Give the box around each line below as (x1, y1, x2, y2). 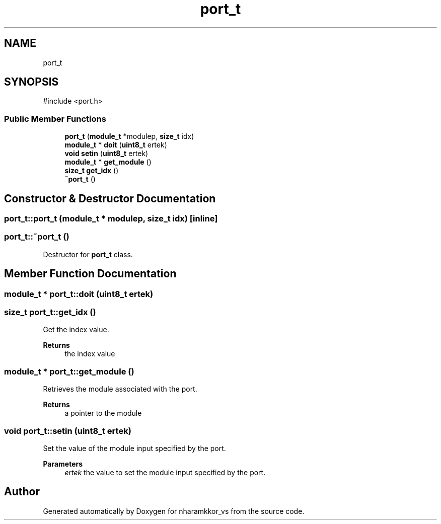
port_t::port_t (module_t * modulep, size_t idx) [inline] (4, 213, 218, 224)
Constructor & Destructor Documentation (4, 192, 216, 205)
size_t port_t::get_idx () (4, 307, 96, 317)
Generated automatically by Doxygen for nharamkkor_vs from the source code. (43, 506, 305, 515)
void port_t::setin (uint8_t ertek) (4, 425, 131, 436)
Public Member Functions (4, 113, 106, 124)
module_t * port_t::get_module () (4, 366, 134, 377)
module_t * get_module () (64, 158, 152, 167)
